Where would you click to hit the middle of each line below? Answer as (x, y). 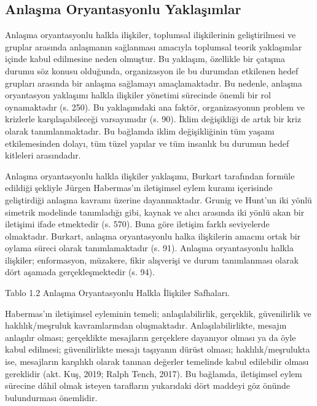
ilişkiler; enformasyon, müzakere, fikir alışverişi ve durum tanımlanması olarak (152, 260)
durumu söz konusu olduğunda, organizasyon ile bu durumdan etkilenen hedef (152, 70)
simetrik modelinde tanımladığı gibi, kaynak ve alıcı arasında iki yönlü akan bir (155, 212)
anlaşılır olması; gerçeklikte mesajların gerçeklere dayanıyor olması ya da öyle (151, 337)
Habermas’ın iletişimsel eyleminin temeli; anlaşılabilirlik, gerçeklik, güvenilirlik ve (158, 313)
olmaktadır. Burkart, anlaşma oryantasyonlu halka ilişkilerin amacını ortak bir (153, 236)
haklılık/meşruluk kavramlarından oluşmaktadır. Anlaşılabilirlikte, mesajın (146, 325)
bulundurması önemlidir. (51, 397)
